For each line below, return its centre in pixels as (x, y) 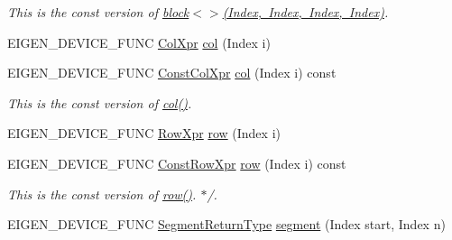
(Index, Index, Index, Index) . (305, 12)
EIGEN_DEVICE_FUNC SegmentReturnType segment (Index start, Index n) (226, 224)
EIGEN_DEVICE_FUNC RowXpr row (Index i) (144, 133)
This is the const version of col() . (100, 102)
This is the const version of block (98, 12)
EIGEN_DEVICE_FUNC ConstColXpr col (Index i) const (172, 73)
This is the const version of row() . (102, 194)
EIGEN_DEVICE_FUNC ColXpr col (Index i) (139, 42)
